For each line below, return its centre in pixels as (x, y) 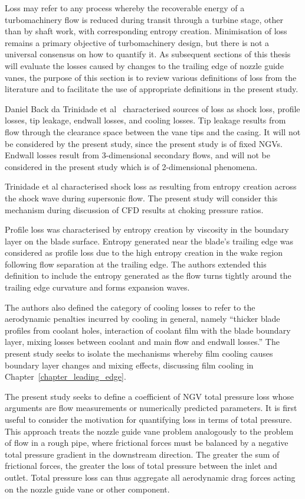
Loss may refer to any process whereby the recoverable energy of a (125, 8)
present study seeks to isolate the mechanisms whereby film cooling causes (139, 353)
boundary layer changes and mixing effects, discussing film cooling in (129, 365)
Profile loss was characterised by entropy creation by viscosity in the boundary (147, 229)
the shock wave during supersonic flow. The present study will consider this (141, 198)
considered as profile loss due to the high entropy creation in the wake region (144, 252)
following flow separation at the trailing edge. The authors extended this (136, 264)
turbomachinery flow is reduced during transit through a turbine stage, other (144, 19)
